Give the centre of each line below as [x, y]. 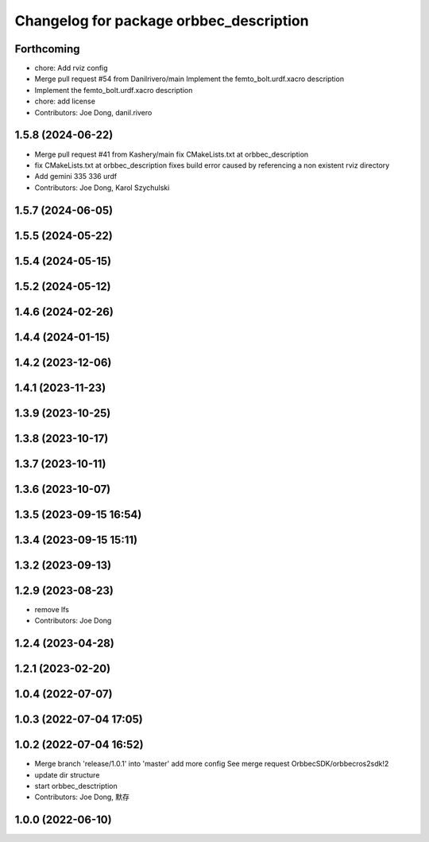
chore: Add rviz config [71, 68]
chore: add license [65, 101]
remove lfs [52, 609]
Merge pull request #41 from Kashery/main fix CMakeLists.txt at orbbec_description [172, 154]
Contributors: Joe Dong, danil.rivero [93, 112]
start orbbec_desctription [76, 786]
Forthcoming [47, 49]
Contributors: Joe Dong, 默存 [82, 797]
